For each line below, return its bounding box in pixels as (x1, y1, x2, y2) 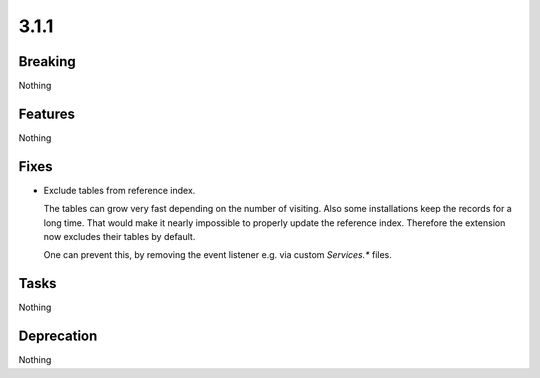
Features (18, 105, 75, 122)
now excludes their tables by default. (43, 231, 196, 243)
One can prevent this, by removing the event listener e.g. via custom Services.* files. (43, 249, 392, 261)
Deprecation (18, 328, 98, 345)
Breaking (18, 53, 77, 70)
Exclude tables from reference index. (43, 184, 196, 196)
